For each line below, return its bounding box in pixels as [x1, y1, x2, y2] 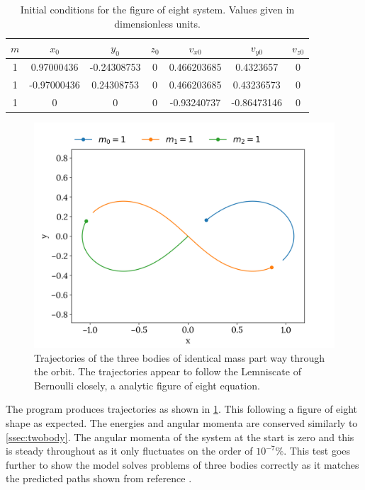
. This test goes [283, 443, 351, 458]
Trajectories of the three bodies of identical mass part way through [34, 350, 325, 365]
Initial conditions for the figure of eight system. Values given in [20, 2, 295, 16]
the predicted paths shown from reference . [6, 471, 192, 486]
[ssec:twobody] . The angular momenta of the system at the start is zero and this [6, 429, 354, 444]
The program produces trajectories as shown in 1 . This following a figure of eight [6, 401, 358, 416]
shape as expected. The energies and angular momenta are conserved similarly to [6, 415, 358, 430]
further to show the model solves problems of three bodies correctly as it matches [6, 457, 359, 472]
